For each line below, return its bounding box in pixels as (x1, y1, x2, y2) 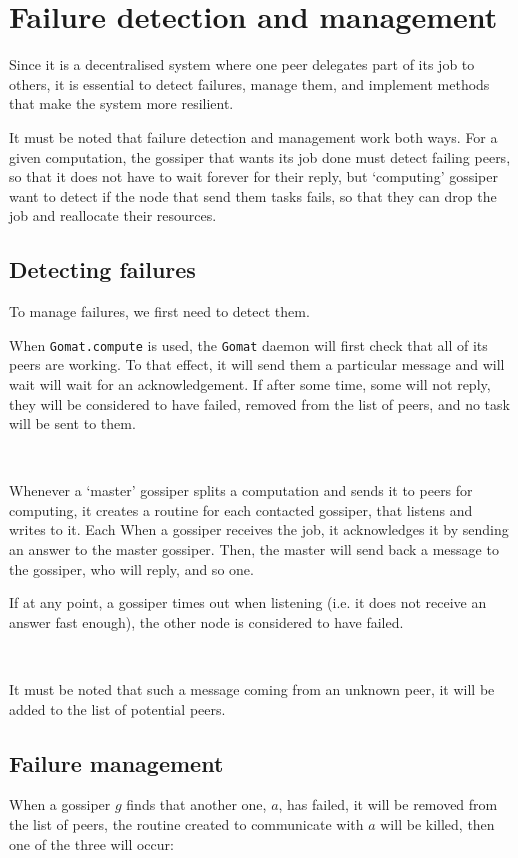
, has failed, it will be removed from (278, 794, 498, 815)
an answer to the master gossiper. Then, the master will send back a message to (9, 539, 499, 560)
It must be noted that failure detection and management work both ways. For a (9, 126, 498, 147)
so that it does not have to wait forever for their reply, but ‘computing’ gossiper (9, 166, 499, 187)
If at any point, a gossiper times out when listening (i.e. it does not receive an (9, 592, 487, 613)
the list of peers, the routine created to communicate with (9, 814, 364, 835)
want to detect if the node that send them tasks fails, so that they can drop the (9, 185, 497, 206)
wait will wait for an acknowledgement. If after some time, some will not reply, (9, 373, 491, 394)
